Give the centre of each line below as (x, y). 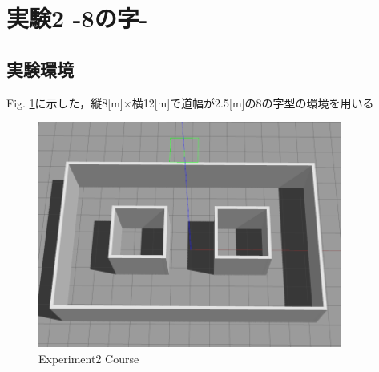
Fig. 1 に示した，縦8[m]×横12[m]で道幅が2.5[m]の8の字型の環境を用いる (190, 102)
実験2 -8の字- (77, 18)
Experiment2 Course (89, 358)
